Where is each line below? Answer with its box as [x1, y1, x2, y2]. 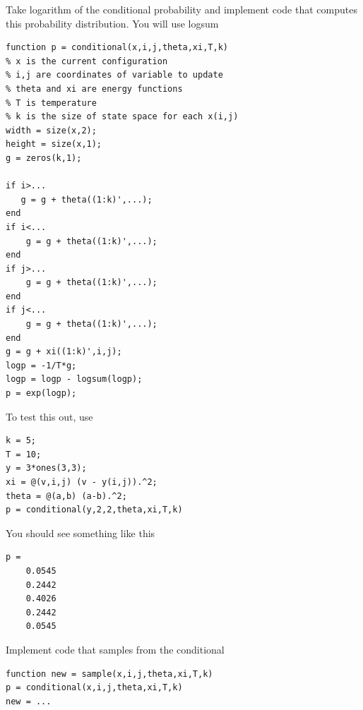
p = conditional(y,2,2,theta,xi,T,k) [6, 505, 183, 515]
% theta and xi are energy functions [6, 83, 183, 94]
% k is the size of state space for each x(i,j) [6, 112, 239, 122]
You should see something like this [6, 525, 155, 540]
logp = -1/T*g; [6, 360, 77, 371]
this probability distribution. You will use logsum [6, 16, 219, 30]
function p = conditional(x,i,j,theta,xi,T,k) [6, 42, 228, 53]
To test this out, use [6, 409, 93, 423]
